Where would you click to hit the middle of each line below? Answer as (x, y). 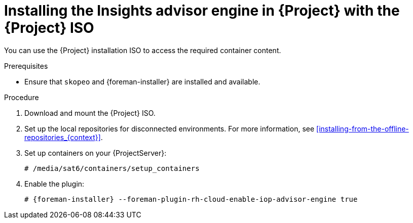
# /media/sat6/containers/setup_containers (112, 168)
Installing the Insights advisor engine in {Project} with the (202, 11)
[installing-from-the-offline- (363, 128)
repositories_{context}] (63, 137)
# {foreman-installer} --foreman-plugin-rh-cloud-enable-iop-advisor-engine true (191, 199)
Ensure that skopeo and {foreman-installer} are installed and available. (142, 81)
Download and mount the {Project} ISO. (90, 113)
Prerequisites (26, 66)
